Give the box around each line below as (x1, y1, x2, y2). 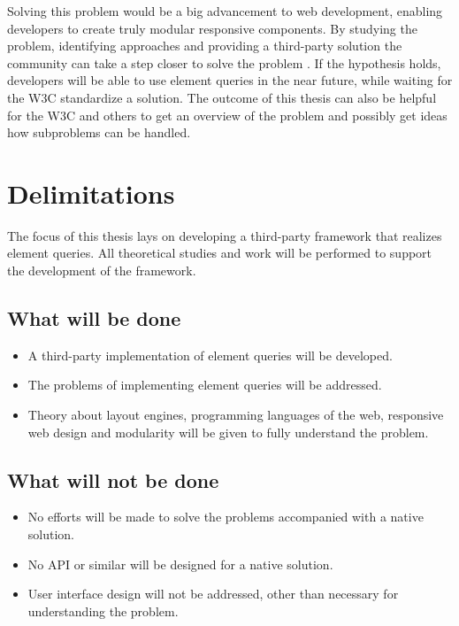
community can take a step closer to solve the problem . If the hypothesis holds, (7, 53, 441, 72)
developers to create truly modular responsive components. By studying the (7, 19, 417, 37)
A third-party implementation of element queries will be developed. (27, 345, 393, 364)
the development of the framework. (7, 261, 196, 280)
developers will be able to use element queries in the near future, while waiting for (7, 71, 453, 89)
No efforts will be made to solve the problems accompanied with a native (27, 507, 424, 526)
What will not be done (7, 466, 219, 493)
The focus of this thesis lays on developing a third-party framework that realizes (7, 226, 442, 244)
